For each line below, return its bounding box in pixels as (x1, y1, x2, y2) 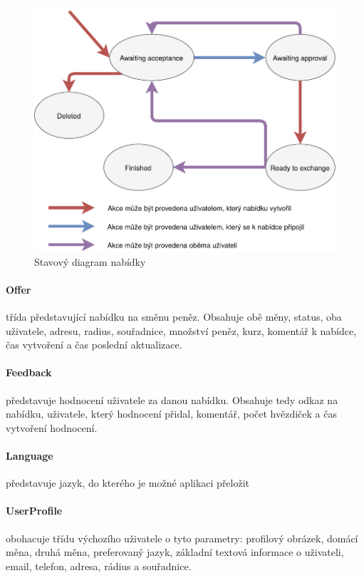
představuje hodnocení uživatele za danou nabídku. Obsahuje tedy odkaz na (6, 392, 338, 407)
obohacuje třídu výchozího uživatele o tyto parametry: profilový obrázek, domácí (6, 530, 358, 545)
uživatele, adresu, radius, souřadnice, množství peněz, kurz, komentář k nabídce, (6, 323, 357, 338)
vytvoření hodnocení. (6, 420, 98, 435)
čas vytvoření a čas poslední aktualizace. (6, 337, 182, 352)
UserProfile (6, 503, 63, 518)
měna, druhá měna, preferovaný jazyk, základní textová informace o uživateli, (6, 545, 344, 559)
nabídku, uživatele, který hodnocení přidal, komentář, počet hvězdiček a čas (6, 406, 337, 421)
